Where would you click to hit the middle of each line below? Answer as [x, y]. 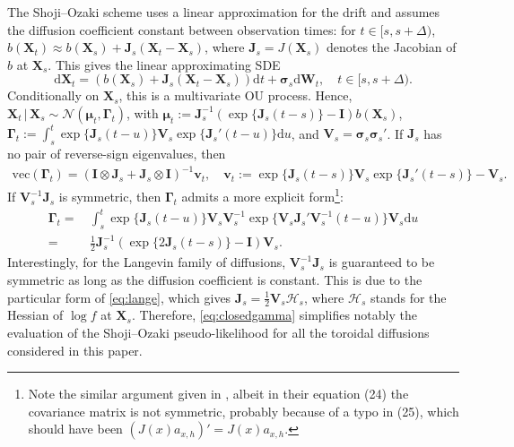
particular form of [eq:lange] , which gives [119, 297]
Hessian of [35, 315]
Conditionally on [53, 95]
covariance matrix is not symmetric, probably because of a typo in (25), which [244, 411]
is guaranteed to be [382, 262]
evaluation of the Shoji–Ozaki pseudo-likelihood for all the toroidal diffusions [218, 332]
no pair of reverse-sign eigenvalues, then [117, 154]
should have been [75, 429]
